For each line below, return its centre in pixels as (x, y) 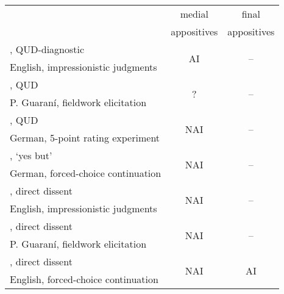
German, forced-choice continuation (86, 173)
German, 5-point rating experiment (85, 138)
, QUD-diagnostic (47, 49)
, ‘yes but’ (31, 155)
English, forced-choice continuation (84, 279)
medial (194, 14)
